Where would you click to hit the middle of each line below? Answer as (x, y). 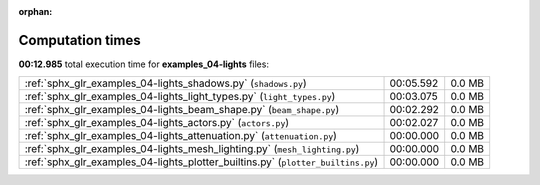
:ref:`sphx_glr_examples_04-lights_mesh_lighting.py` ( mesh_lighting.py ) (192, 149)
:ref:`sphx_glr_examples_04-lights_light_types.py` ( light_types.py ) (180, 97)
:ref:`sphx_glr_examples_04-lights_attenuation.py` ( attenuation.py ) (180, 136)
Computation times (79, 40)
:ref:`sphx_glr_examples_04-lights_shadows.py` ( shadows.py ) (165, 83)
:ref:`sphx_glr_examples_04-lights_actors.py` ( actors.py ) (157, 123)
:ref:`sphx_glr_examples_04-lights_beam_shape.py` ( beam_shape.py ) (182, 110)
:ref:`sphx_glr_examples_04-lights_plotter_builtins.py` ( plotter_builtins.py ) (201, 162)
